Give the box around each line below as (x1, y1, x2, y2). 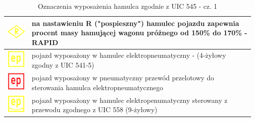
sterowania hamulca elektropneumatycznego (31, 82, 163, 92)
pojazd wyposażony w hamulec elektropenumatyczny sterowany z (31, 95, 228, 105)
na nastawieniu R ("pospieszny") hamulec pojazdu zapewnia (31, 18, 239, 28)
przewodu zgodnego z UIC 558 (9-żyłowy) (31, 104, 157, 115)
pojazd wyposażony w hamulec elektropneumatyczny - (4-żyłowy (31, 50, 226, 60)
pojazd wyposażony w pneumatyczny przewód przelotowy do (31, 72, 214, 82)
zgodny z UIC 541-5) (31, 59, 94, 70)
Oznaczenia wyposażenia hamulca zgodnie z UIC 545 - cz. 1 (38, 1, 217, 11)
